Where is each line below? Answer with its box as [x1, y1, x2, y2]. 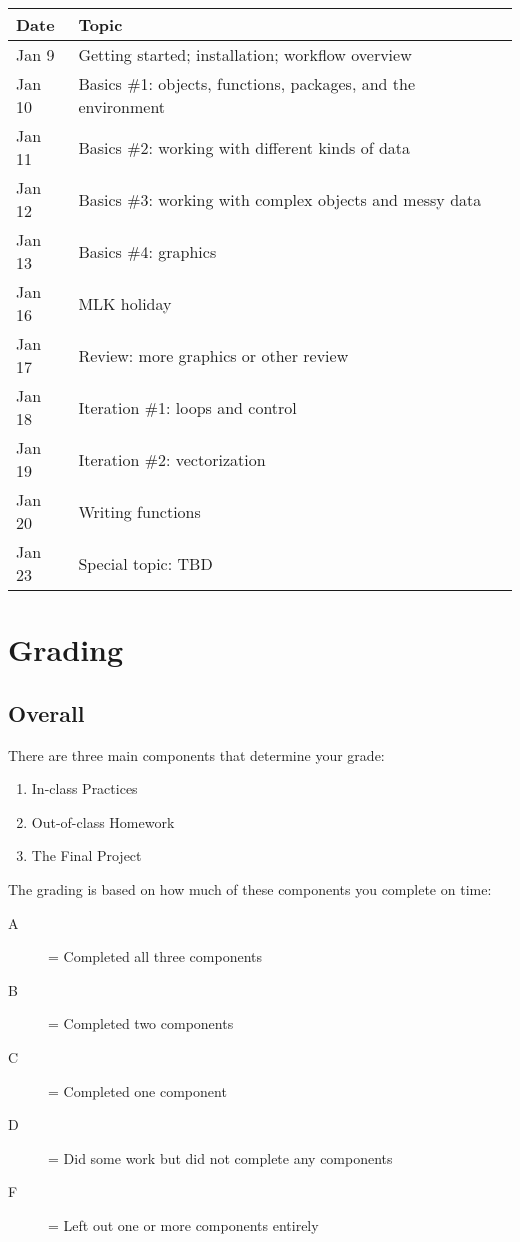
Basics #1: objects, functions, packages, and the [78, 72, 416, 95]
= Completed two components [48, 1013, 234, 1034]
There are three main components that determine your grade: [8, 744, 385, 765]
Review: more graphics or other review [78, 343, 349, 367]
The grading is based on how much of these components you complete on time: [8, 878, 492, 899]
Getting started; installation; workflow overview [78, 43, 412, 66]
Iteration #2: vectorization [78, 447, 266, 471]
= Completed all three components [48, 946, 262, 967]
